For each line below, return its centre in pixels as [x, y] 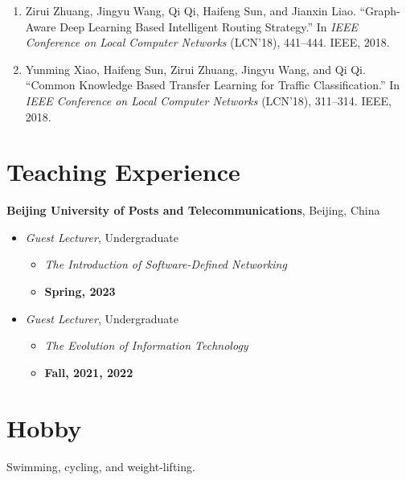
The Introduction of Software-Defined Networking [166, 264]
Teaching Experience [123, 172]
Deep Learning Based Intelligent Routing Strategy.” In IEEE [209, 26]
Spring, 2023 [80, 291]
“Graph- [380, 10]
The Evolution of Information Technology [146, 345]
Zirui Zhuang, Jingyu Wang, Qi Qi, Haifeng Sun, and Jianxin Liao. [191, 10]
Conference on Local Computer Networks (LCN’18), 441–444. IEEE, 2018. [207, 42]
